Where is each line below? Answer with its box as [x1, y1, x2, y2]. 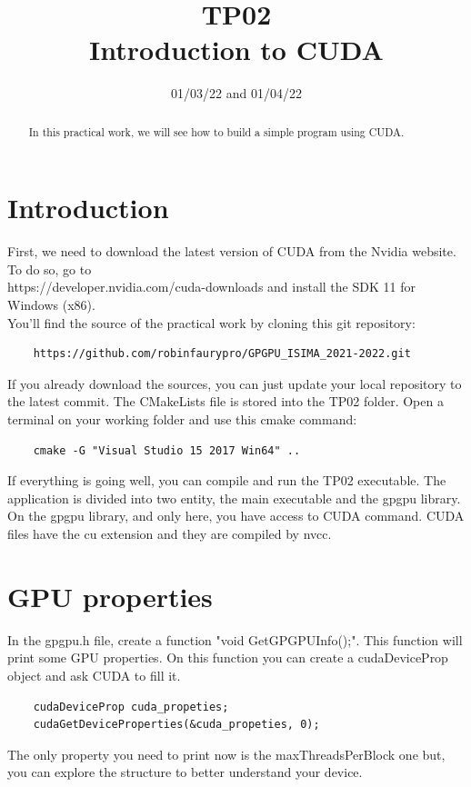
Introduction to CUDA [89, 31, 384, 68]
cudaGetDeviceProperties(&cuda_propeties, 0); [33, 718, 320, 732]
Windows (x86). [7, 295, 95, 314]
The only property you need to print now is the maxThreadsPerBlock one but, [7, 744, 446, 763]
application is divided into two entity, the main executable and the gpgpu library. [7, 488, 461, 507]
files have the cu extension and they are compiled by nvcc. [7, 524, 332, 543]
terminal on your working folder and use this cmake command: [7, 410, 357, 429]
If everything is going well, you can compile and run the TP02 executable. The [7, 471, 446, 490]
